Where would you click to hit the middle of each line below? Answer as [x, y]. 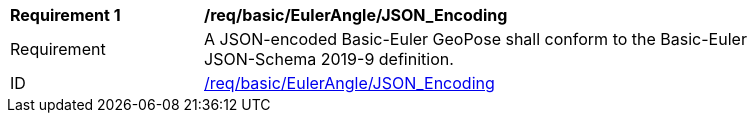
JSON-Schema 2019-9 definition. [329, 59]
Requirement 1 [65, 15]
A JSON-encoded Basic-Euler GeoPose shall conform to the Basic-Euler [475, 39]
